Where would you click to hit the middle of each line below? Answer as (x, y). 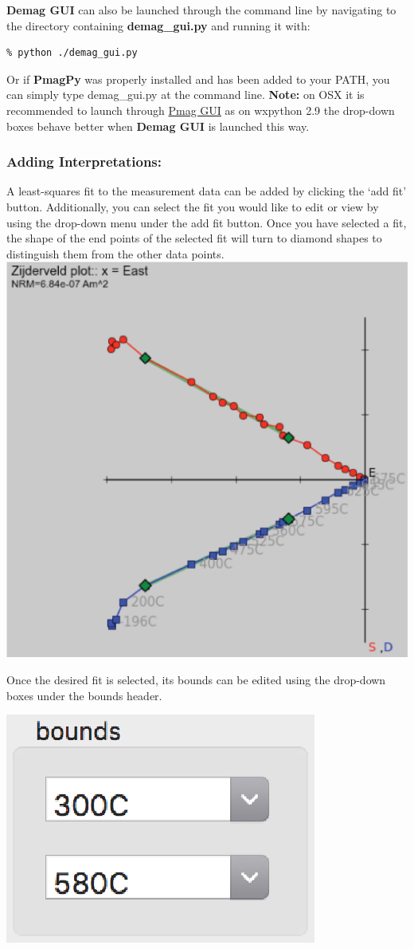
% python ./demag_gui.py (72, 53)
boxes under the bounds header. (84, 695)
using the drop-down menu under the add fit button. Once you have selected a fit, (207, 222)
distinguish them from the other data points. (115, 253)
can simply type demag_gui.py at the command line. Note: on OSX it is (186, 95)
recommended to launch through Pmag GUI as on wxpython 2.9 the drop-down (201, 110)
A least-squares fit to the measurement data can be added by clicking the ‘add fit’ (207, 191)
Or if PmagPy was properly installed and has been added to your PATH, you (198, 79)
